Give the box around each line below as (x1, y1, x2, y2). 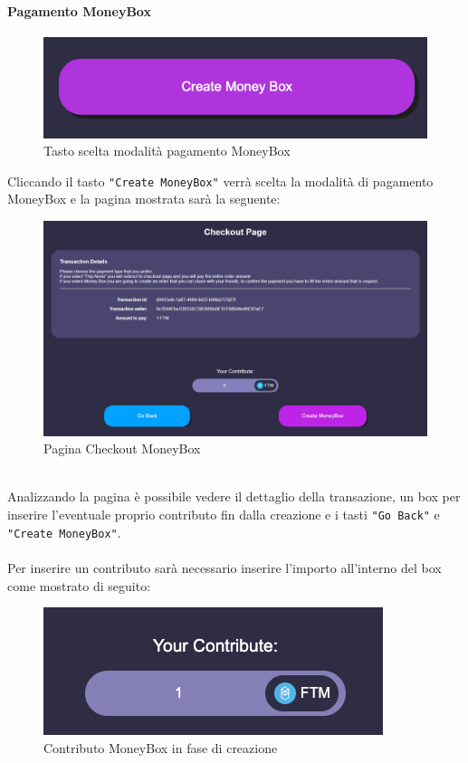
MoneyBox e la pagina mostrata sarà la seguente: (7, 189, 281, 208)
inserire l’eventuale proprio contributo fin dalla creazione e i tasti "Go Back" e (7, 505, 440, 524)
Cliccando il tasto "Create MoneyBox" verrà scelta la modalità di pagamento (7, 171, 434, 190)
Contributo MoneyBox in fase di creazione (43, 738, 278, 757)
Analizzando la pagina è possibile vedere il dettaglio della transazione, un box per (7, 487, 461, 506)
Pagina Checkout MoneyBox (43, 439, 201, 458)
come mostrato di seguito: (7, 576, 151, 595)
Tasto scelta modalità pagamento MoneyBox (43, 141, 291, 160)
